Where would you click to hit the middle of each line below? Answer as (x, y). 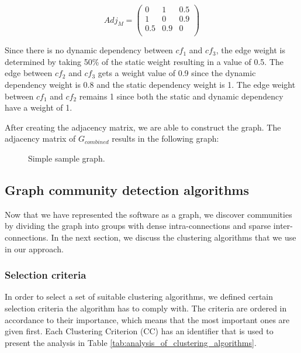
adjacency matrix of (40, 138)
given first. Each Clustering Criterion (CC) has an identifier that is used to (139, 331)
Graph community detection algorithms (127, 189)
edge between (29, 73)
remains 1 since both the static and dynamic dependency (181, 96)
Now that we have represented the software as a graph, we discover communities (148, 214)
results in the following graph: (165, 138)
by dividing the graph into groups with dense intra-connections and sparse (138, 226)
